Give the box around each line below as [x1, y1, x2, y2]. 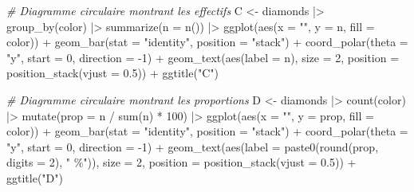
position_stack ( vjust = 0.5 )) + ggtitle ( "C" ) [6, 65, 219, 81]
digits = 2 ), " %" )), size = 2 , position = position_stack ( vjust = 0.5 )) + [6, 154, 357, 170]
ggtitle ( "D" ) [6, 169, 63, 186]
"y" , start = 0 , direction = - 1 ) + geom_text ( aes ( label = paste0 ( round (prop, [6, 138, 379, 155]
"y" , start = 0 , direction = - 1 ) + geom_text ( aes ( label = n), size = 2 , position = [6, 49, 400, 65]
